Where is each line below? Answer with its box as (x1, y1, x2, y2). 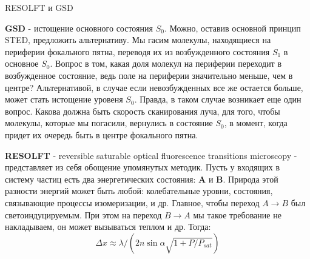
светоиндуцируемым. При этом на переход (5, 208, 162, 221)
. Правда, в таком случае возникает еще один (134, 93, 302, 106)
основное (5, 57, 39, 70)
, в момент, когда (224, 116, 288, 129)
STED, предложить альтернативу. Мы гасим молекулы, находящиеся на (5, 33, 271, 46)
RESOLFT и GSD (5, 1, 73, 13)
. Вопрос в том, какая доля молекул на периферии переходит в (50, 57, 282, 70)
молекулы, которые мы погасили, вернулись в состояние (5, 116, 213, 129)
